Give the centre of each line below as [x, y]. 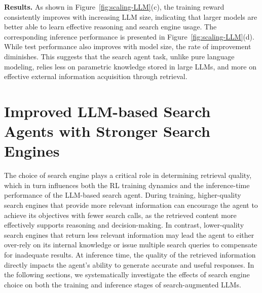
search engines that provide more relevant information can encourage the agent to [131, 205]
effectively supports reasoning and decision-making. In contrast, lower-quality [124, 225]
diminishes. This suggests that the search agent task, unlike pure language [119, 56]
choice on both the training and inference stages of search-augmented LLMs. [123, 284]
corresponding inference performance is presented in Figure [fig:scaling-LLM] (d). [129, 36]
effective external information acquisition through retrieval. [96, 76]
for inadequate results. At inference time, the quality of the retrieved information [130, 254]
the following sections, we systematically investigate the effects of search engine [127, 274]
